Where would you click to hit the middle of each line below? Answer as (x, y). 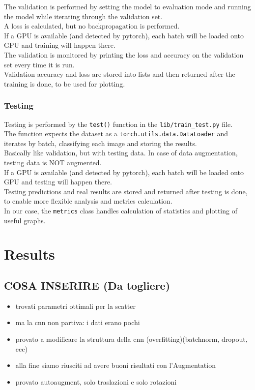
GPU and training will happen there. (60, 45)
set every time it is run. (39, 64)
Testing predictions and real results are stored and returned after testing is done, (126, 191)
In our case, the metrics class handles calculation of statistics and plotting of (121, 211)
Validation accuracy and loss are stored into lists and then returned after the (120, 74)
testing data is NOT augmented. (53, 163)
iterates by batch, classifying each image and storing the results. (100, 143)
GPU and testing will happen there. (58, 182)
